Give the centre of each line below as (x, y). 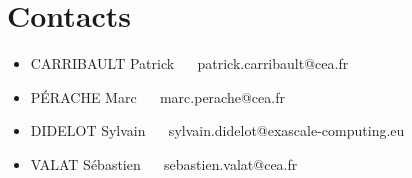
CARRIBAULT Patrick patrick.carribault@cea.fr (189, 63)
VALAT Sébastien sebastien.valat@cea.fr (164, 163)
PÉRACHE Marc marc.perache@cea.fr (157, 96)
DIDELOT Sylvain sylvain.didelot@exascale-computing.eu (217, 130)
